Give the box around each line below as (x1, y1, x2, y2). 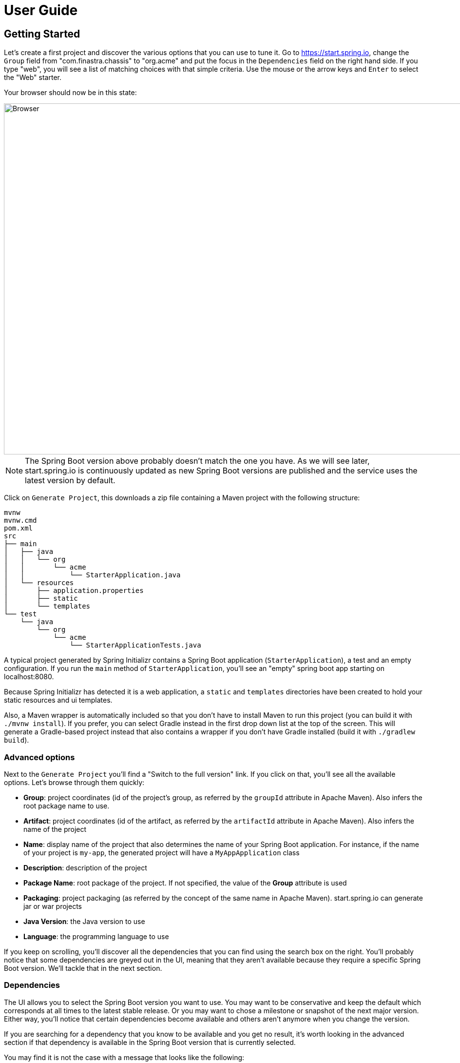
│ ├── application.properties (4, 587, 144, 595)
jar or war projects (23, 902, 82, 910)
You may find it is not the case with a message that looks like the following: (4, 1053, 245, 1062)
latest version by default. (25, 475, 115, 486)
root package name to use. (23, 801, 110, 810)
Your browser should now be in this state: (4, 88, 137, 97)
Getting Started (4, 27, 80, 40)
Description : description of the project (23, 863, 147, 872)
